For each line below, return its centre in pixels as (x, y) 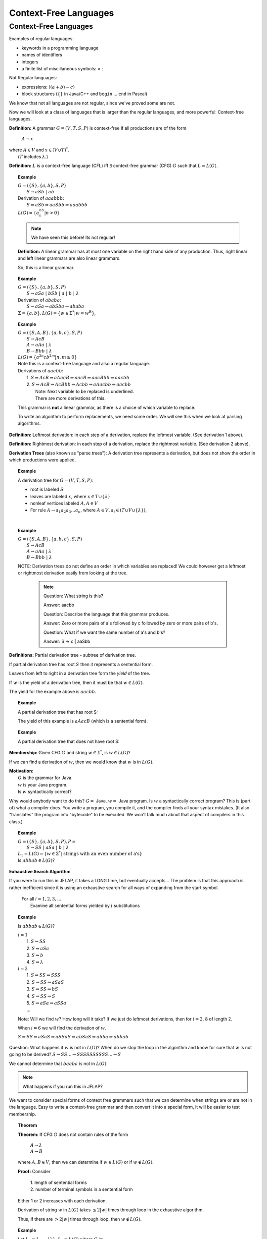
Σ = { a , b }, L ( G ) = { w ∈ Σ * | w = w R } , (57, 312)
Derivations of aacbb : (41, 370)
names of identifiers (42, 55)
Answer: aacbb (59, 605)
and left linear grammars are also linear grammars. (69, 258)
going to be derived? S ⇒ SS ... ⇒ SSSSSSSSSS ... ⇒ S (65, 1054)
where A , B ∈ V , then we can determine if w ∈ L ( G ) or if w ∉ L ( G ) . (86, 1162)
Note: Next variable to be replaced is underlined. (85, 391)
